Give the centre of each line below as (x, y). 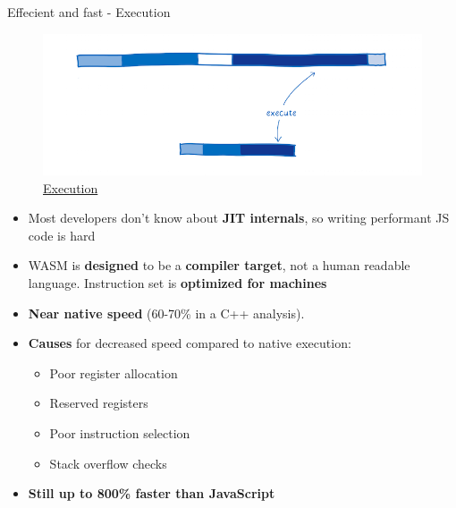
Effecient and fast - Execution (89, 12)
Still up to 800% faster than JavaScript (152, 493)
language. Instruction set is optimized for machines (177, 283)
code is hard (62, 235)
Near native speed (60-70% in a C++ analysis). (166, 313)
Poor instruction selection (120, 433)
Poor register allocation (114, 373)
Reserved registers (99, 403)
